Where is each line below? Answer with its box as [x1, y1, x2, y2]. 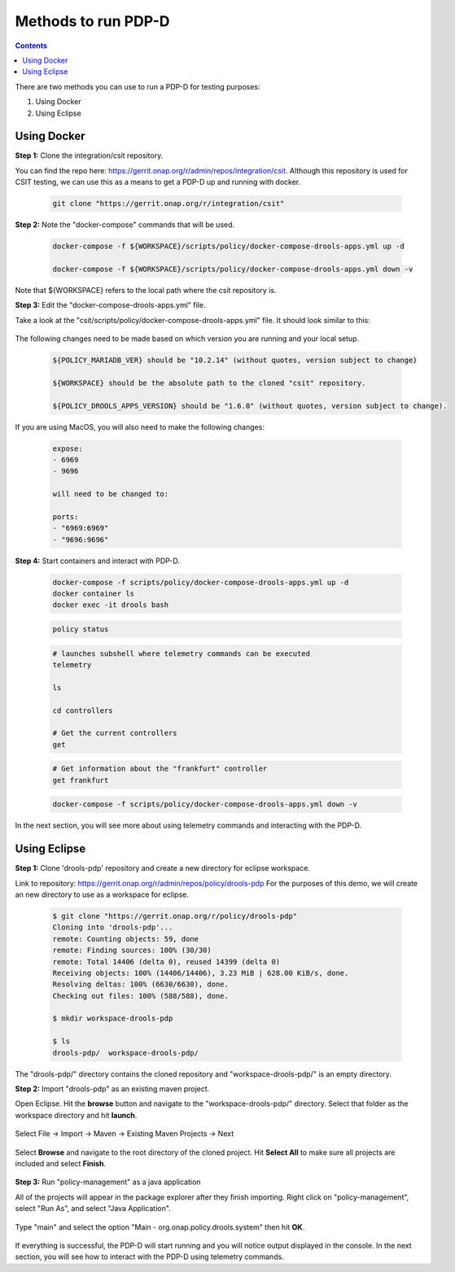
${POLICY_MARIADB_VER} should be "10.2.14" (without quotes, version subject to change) [52, 356, 418, 365]
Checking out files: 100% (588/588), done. [52, 991, 230, 1000]
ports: [52, 512, 79, 521]
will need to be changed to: [52, 489, 169, 499]
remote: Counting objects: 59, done [52, 934, 199, 943]
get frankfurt [52, 776, 109, 785]
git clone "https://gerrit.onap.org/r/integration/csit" [52, 199, 285, 208]
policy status [52, 625, 109, 634]
